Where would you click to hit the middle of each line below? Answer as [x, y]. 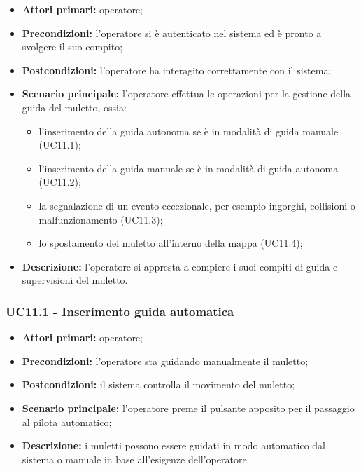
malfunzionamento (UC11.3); [101, 219]
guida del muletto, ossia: [74, 107]
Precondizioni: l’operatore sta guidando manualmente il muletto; [165, 361]
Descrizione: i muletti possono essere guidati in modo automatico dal [174, 445]
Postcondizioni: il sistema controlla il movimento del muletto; [158, 384]
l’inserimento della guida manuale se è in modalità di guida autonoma [189, 168]
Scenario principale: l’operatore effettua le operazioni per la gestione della [186, 94]
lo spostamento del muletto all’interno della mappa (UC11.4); [171, 243]
